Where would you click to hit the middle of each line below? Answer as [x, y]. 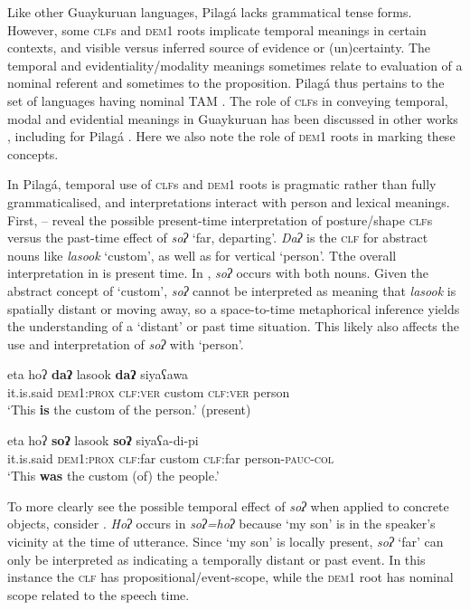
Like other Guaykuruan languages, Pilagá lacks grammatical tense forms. [210, 12]
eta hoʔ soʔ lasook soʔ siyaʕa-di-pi [103, 440]
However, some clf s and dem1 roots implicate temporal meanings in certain [217, 29]
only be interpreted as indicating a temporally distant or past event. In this [216, 559]
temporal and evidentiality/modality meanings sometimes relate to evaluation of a [235, 65]
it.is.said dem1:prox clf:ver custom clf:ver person [149, 391]
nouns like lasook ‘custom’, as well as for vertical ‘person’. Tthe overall [202, 255]
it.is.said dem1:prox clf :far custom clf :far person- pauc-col [171, 457]
